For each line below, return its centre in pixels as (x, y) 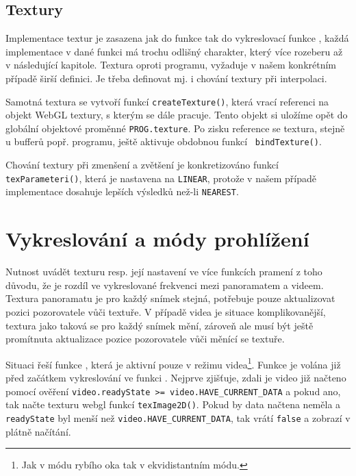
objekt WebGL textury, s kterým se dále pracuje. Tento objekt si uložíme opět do (177, 115)
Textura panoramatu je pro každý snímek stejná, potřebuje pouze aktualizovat (170, 298)
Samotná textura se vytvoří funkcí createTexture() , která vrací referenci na (167, 101)
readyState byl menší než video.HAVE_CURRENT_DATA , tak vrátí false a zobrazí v (178, 417)
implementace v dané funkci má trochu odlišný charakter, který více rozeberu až (174, 51)
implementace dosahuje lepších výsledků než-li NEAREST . (122, 191)
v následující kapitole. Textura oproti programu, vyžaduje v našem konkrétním (171, 65)
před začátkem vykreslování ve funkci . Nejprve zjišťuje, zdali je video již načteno (176, 377)
